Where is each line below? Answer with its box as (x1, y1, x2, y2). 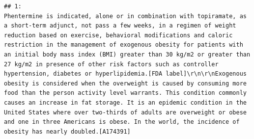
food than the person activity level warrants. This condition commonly (4, 89, 247, 97)
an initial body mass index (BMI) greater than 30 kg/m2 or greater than (4, 51, 251, 58)
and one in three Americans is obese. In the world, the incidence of (4, 118, 240, 126)
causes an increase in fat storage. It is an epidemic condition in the (4, 99, 247, 106)
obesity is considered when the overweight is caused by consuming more (4, 80, 247, 87)
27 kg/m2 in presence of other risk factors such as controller (4, 60, 219, 68)
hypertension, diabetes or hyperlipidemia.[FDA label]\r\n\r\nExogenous (4, 70, 247, 78)
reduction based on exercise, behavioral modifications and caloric (4, 31, 233, 39)
